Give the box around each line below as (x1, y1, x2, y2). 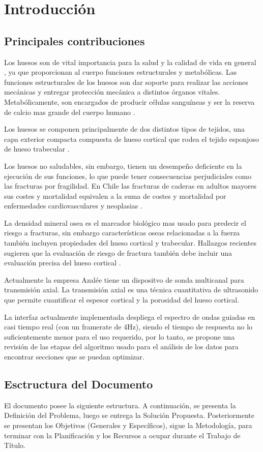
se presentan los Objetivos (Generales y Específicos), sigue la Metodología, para (4, 420, 252, 430)
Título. (4, 440, 26, 450)
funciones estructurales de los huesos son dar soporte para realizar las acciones (4, 76, 248, 87)
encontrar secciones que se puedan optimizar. (4, 351, 144, 362)
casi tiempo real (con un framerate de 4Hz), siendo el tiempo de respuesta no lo (4, 321, 253, 332)
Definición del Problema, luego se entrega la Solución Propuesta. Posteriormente (4, 410, 254, 420)
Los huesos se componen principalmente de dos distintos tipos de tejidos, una (4, 124, 245, 134)
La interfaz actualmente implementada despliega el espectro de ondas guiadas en (4, 311, 255, 322)
